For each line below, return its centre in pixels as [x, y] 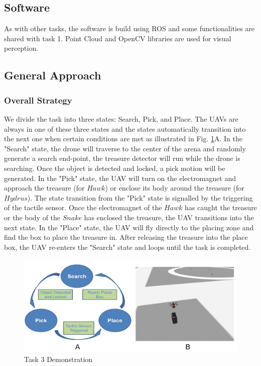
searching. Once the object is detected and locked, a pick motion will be [115, 168]
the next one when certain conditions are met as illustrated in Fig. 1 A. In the [123, 139]
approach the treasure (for [44, 188]
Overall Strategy [38, 100]
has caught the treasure [221, 207]
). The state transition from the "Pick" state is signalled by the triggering [140, 197]
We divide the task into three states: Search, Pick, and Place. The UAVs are [121, 118]
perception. [21, 48]
